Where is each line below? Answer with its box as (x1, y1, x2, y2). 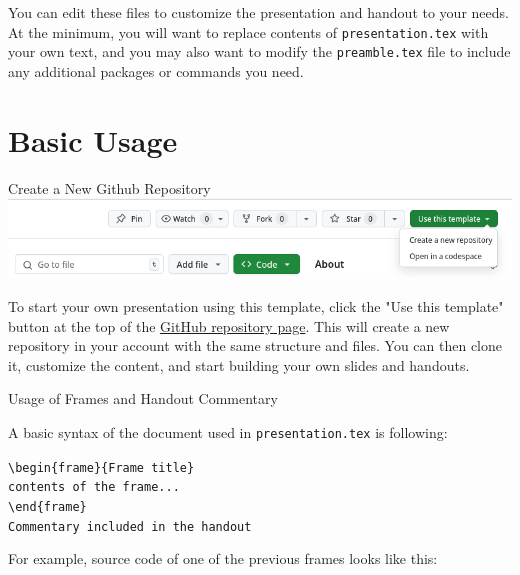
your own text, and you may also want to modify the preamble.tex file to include (8, 41, 511, 62)
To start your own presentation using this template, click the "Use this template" (8, 296, 504, 317)
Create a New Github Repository (8, 177, 211, 198)
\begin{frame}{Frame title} (8, 460, 195, 475)
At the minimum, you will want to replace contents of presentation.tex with (8, 21, 489, 42)
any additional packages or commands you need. (8, 60, 304, 81)
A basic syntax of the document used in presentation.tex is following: (8, 422, 448, 443)
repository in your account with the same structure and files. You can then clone (8, 335, 503, 356)
